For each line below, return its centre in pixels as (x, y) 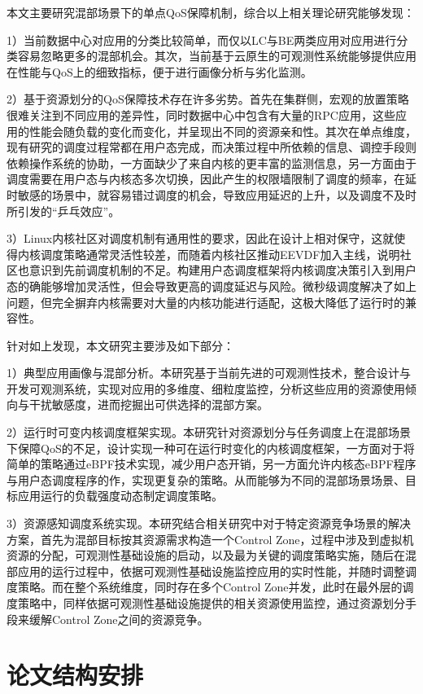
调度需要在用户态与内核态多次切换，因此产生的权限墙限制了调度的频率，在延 (211, 179)
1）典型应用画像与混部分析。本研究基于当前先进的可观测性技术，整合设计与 (209, 373)
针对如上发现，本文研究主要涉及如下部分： (120, 345)
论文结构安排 (75, 675)
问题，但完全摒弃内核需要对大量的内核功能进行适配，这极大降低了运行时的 (206, 302)
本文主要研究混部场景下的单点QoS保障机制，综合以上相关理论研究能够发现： (211, 12)
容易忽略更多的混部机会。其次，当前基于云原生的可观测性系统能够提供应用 (217, 56)
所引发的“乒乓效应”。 (63, 211)
